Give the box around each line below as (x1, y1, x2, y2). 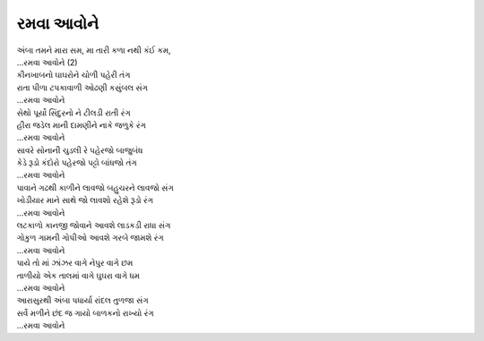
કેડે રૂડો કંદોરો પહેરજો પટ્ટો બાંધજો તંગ (16, 158, 138, 168)
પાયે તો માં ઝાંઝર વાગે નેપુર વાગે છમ (16, 258, 134, 269)
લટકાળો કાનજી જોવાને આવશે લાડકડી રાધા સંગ (16, 220, 171, 231)
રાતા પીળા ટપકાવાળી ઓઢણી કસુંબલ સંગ (16, 81, 148, 93)
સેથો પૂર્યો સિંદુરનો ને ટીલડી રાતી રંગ (16, 107, 131, 118)
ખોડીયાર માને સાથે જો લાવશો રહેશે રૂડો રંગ (16, 195, 154, 206)
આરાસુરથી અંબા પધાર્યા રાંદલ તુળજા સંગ (16, 295, 149, 306)
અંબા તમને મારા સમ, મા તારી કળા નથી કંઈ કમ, (16, 45, 171, 55)
